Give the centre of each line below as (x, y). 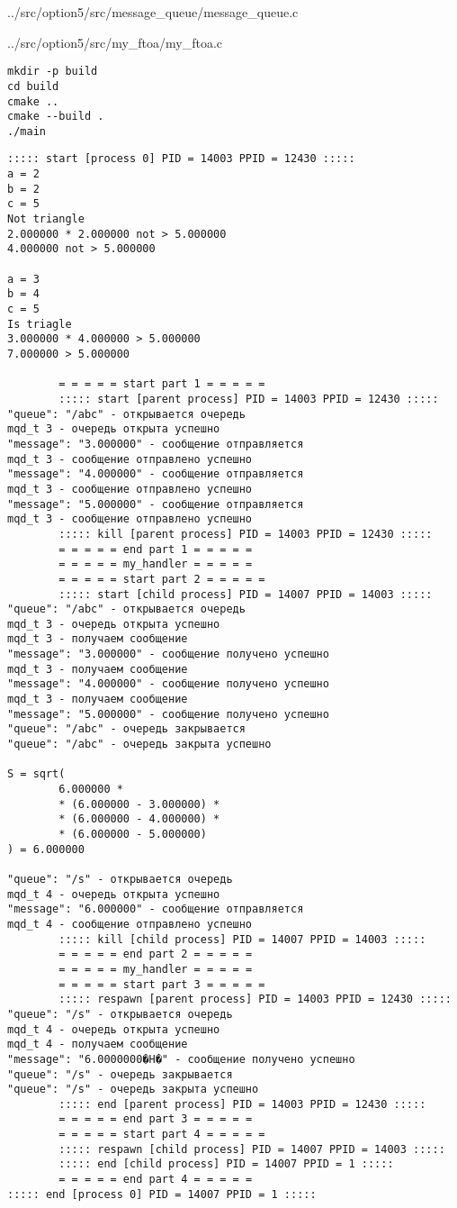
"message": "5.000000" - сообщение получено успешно (168, 714)
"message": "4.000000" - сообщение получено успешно (168, 684)
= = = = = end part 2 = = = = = (156, 954)
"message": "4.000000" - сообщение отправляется (156, 474)
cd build (33, 86)
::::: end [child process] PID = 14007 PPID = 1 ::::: (226, 1164)
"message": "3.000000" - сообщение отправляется (156, 444)
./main (27, 131)
